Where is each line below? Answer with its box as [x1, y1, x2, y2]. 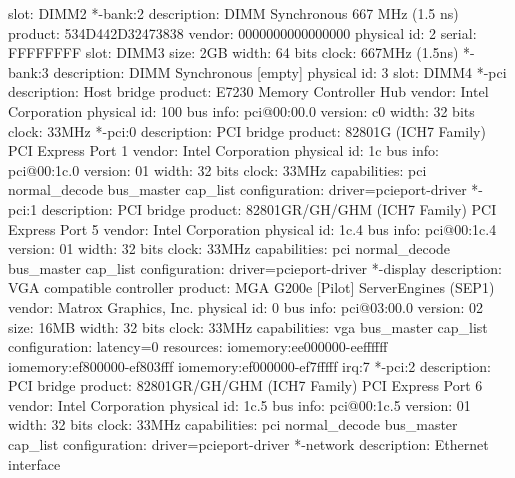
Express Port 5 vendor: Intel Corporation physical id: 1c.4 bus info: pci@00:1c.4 [8, 218, 497, 239]
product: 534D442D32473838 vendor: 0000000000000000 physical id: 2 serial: [8, 22, 477, 43]
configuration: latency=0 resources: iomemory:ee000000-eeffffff [8, 336, 388, 357]
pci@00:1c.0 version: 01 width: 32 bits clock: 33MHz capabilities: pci [8, 159, 427, 180]
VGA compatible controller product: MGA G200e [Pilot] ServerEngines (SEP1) [8, 277, 495, 298]
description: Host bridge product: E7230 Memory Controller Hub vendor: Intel [8, 81, 489, 102]
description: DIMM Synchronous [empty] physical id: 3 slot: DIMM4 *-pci [53, 61, 507, 82]
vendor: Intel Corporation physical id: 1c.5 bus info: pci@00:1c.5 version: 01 [8, 394, 471, 415]
